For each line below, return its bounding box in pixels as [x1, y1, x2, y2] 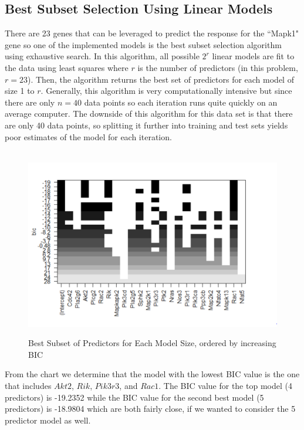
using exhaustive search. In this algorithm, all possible [5, 50, 200, 62]
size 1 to [5, 84, 35, 97]
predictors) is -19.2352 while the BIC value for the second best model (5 [5, 391, 264, 403]
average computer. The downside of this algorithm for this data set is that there [5, 107, 293, 120]
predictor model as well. [5, 414, 91, 426]
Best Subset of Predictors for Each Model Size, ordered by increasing [28, 337, 276, 349]
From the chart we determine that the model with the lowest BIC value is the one [5, 368, 300, 380]
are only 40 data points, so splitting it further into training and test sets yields [5, 118, 288, 131]
